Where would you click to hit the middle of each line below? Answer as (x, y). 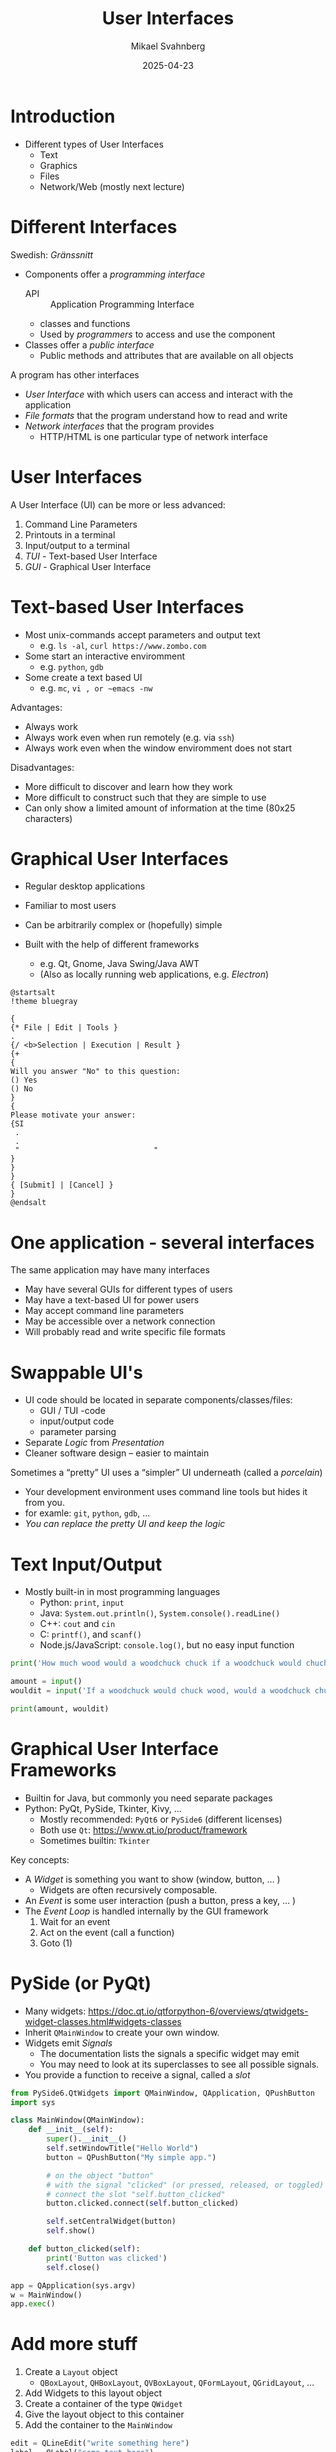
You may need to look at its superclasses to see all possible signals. (179, 2064)
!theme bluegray (44, 1002)
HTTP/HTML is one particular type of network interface (153, 436)
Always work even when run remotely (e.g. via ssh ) (129, 737)
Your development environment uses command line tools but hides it (166, 1492)
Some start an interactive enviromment (105, 656)
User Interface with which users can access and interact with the (158, 394)
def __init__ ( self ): (71, 2130)
